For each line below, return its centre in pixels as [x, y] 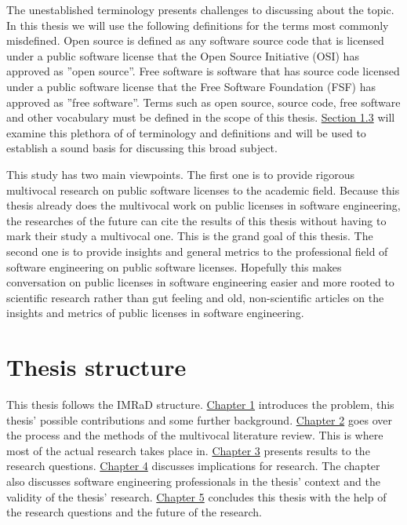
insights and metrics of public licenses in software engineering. [155, 313]
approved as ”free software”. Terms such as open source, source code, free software [203, 102]
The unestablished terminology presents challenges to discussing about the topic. [200, 9]
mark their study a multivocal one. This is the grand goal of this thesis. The [190, 236]
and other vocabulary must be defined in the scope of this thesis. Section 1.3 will [201, 117]
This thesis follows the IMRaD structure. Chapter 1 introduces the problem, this [200, 404]
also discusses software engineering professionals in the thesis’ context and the [193, 481]
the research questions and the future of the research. [134, 512]
